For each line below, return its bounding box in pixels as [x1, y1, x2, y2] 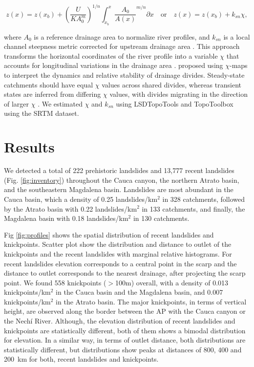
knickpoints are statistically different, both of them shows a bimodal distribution [4, 325, 246, 335]
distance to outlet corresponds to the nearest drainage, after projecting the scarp [4, 268, 246, 278]
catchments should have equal [4, 79, 93, 89]
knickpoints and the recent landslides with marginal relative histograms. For [4, 248, 232, 259]
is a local [223, 31, 250, 42]
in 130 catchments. [133, 213, 190, 223]
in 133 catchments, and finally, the [142, 203, 245, 214]
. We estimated [38, 98, 83, 108]
